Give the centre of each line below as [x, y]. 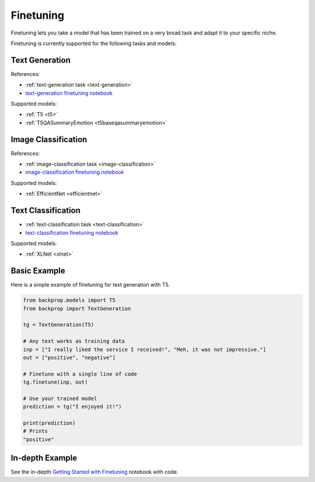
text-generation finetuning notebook [69, 93]
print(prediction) [49, 423]
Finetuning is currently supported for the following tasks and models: [94, 43]
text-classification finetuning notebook [72, 233]
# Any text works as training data [74, 341]
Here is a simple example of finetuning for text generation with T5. [90, 285]
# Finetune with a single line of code [80, 374]
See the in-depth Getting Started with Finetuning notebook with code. [94, 472]
